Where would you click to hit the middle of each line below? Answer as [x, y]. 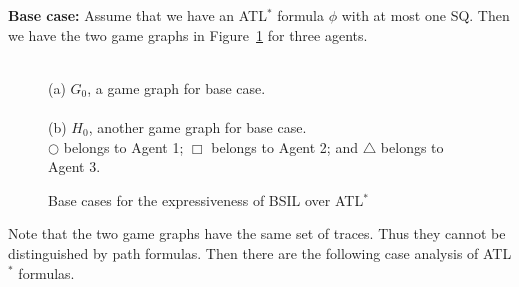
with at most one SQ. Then [425, 15]
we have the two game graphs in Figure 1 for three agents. [188, 34]
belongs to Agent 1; [123, 146]
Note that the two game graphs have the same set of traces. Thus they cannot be [257, 233]
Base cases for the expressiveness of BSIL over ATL [206, 199]
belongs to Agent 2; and [284, 146]
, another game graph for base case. [197, 126]
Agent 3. [74, 166]
